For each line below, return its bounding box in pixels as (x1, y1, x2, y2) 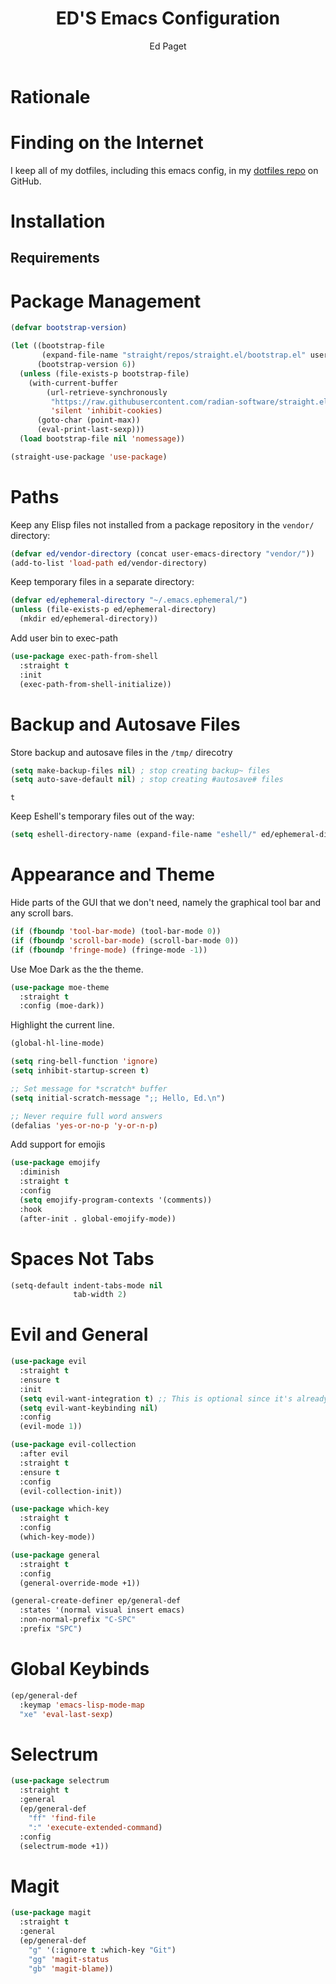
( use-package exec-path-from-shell (10, 652, 159, 662)
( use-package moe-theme (10, 982, 110, 992)
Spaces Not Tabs (10, 1247, 155, 1270)
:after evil (19, 1449, 70, 1459)
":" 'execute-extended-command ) (28, 1822, 163, 1832)
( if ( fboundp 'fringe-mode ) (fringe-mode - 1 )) (10, 945, 208, 955)
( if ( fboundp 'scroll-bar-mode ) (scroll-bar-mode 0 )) (10, 935, 240, 946)
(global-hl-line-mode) (10, 1038, 105, 1049)
